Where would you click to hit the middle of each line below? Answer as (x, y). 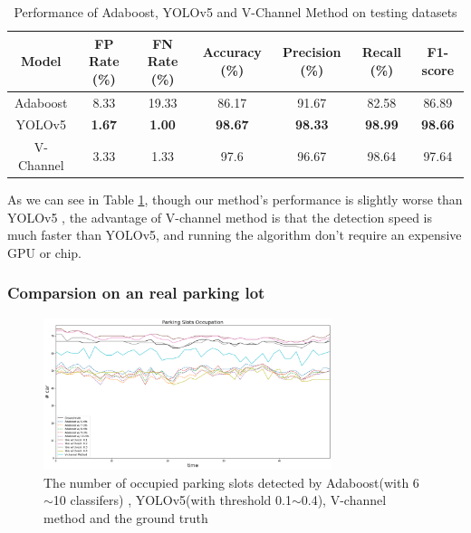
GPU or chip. (45, 252)
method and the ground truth (126, 518)
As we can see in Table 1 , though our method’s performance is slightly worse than (235, 199)
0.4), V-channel (344, 500)
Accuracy (232, 52)
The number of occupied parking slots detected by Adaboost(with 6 (231, 482)
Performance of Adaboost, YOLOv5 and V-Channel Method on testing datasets (235, 12)
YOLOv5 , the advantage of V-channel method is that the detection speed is (220, 217)
